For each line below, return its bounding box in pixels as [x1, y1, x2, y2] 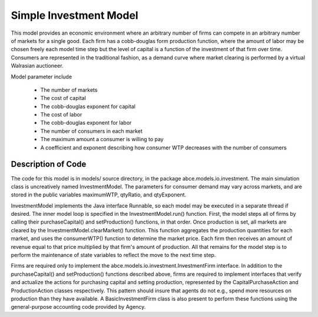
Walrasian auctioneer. [11, 62, 64, 69]
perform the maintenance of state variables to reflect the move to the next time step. [11, 252, 216, 259]
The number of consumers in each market [40, 127, 143, 135]
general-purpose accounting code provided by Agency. [11, 303, 146, 311]
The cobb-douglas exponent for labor [40, 119, 132, 126]
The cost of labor [40, 111, 82, 118]
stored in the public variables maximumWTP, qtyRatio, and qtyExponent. [11, 191, 187, 198]
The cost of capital [40, 95, 87, 102]
